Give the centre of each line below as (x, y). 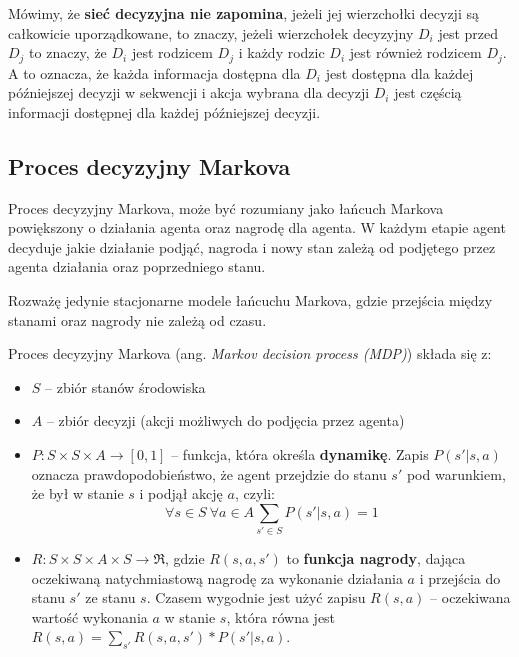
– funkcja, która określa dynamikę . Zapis (300, 453)
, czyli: (254, 493)
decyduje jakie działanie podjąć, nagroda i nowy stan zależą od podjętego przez (252, 246)
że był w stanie (77, 493)
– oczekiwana (470, 597)
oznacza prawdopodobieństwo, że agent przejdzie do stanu (209, 473)
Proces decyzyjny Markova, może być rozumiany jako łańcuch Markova (226, 207)
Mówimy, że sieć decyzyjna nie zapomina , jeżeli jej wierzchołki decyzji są (243, 13)
